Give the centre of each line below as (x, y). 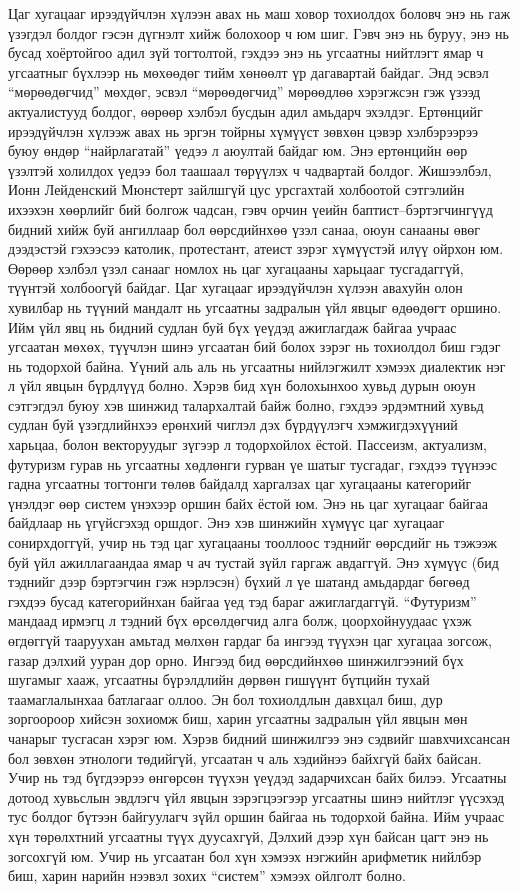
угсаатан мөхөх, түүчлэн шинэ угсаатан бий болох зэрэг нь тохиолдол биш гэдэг (254, 346)
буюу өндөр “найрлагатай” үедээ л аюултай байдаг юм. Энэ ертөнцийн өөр (238, 150)
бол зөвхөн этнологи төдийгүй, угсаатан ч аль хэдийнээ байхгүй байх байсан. (245, 757)
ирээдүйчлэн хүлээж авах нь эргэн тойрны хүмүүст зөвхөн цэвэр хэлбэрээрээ (243, 130)
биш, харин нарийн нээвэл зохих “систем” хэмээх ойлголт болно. (207, 875)
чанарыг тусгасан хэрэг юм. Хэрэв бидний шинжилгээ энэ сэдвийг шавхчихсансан (259, 737)
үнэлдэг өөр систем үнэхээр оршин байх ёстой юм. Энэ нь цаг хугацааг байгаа (248, 502)
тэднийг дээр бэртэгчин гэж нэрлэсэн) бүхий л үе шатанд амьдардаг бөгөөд (239, 581)
